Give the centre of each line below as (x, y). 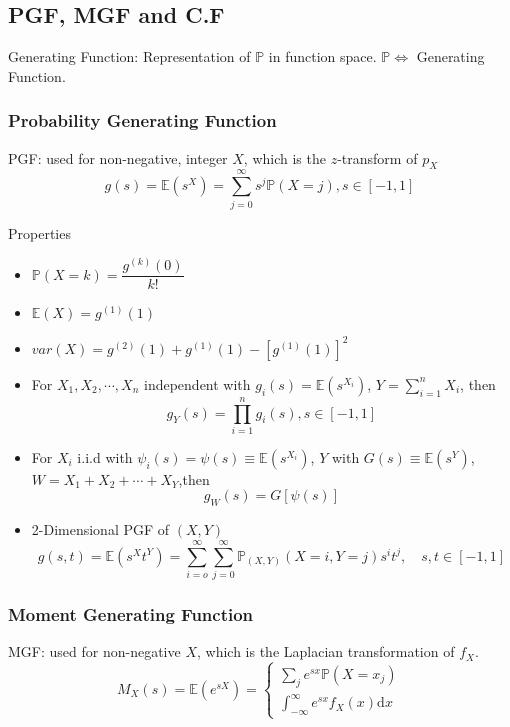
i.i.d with (105, 456)
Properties (39, 232)
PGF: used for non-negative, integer (118, 157)
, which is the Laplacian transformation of (325, 651)
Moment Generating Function (131, 613)
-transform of (377, 157)
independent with (197, 383)
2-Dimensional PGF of (100, 529)
